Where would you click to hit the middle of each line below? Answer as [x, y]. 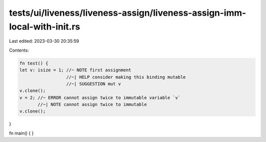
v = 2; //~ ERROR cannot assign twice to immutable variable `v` [100, 98]
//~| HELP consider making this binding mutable [126, 77]
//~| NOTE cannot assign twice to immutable [92, 105]
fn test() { [34, 63]
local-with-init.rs [45, 27]
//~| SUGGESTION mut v [94, 84]
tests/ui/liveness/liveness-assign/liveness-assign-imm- [128, 13]
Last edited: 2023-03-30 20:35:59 [44, 41]
